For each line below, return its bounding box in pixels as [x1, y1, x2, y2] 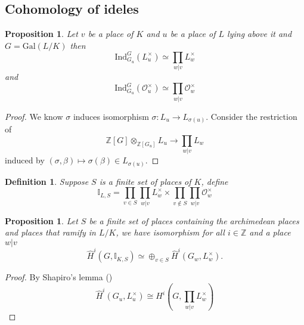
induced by [5, 154, 45, 166]
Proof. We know [5, 110, 63, 122]
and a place [249, 226, 291, 239]
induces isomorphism [73, 110, 149, 122]
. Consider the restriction [206, 110, 297, 122]
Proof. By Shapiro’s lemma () [5, 271, 113, 283]
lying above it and [227, 27, 292, 40]
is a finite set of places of [99, 175, 191, 187]
